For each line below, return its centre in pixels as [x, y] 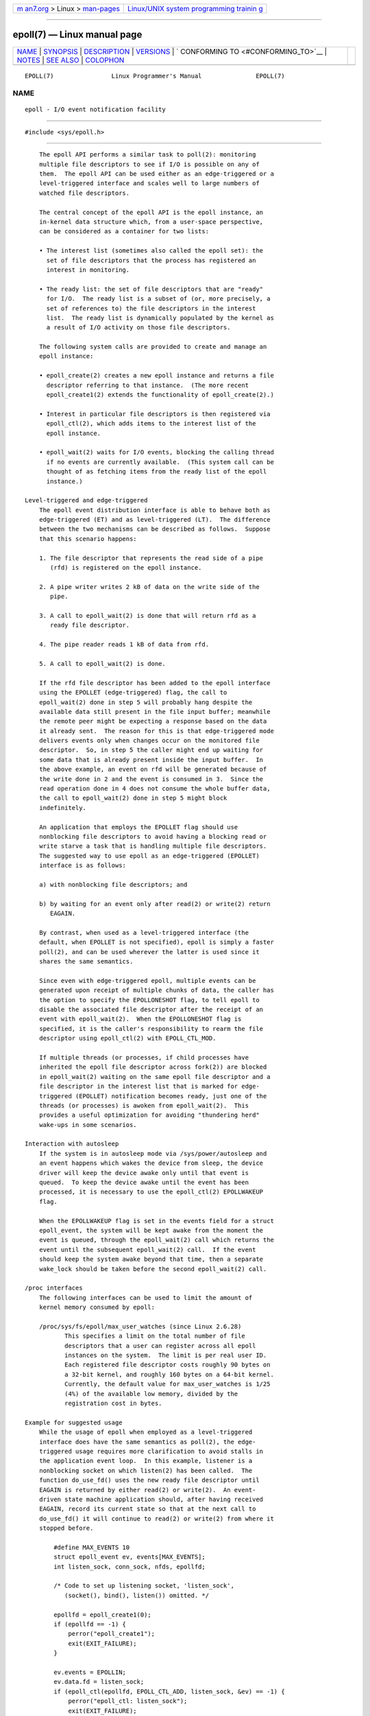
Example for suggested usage [74, 1422]
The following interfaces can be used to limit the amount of [146, 1298]
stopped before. [66, 1528]
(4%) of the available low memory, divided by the [151, 1394]
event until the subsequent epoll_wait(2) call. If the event [147, 1250]
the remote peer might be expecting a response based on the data [153, 721]
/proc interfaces [54, 1288]
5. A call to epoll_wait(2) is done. [102, 663]
